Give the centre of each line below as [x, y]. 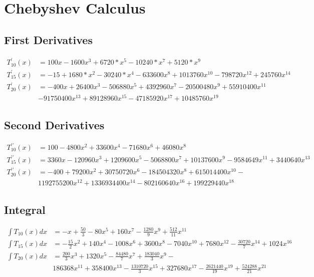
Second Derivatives [54, 124]
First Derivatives [48, 39]
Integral [25, 209]
